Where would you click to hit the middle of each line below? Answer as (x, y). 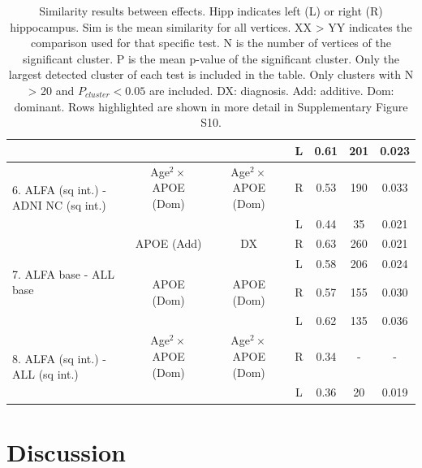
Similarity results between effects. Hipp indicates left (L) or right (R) (211, 11)
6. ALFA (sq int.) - (59, 189)
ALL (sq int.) (45, 374)
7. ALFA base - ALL (64, 273)
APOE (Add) (168, 243)
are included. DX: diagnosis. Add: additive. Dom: (271, 90)
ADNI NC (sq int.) (59, 205)
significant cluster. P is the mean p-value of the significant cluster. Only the (211, 58)
